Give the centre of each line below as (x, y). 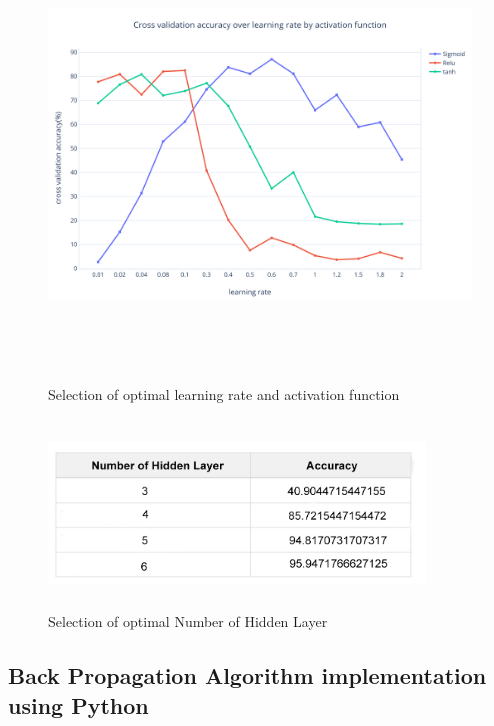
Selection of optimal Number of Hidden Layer (188, 621)
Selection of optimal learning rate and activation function (224, 394)
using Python (78, 704)
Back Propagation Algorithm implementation (247, 675)
